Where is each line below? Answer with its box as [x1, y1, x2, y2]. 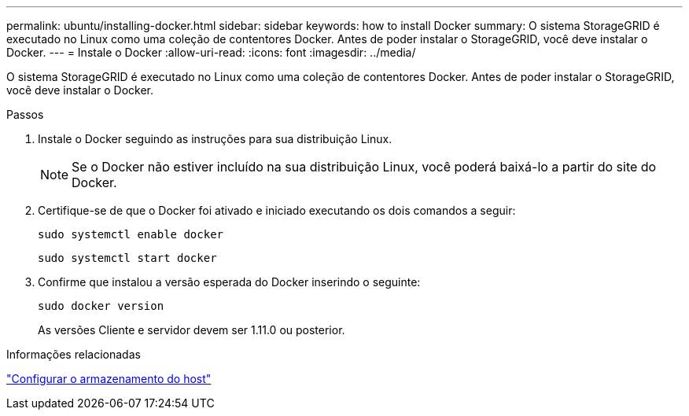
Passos [6, 108, 44, 121]
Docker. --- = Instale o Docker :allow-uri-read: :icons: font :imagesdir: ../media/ [6, 46, 416, 59]
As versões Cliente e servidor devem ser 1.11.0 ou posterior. [38, 323, 345, 337]
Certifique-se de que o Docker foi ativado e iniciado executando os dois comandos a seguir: [38, 204, 516, 217]
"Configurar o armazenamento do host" [6, 372, 212, 385]
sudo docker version [38, 300, 164, 312]
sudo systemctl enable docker [38, 228, 224, 241]
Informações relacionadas [6, 348, 141, 361]
